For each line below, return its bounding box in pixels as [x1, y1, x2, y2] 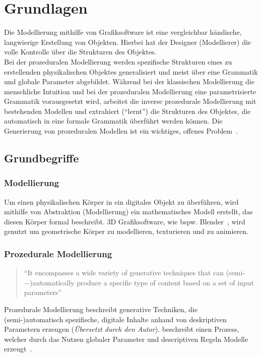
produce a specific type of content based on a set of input [77, 277, 254, 287]
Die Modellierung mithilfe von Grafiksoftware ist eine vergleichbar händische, [4, 27, 242, 37]
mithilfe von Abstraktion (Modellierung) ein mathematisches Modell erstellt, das [4, 206, 253, 217]
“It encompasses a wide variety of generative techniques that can [24, 267, 224, 278]
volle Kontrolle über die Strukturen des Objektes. [4, 46, 157, 57]
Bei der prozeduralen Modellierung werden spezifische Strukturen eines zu [4, 56, 232, 67]
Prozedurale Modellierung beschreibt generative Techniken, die [4, 304, 198, 315]
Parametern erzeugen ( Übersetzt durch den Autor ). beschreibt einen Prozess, [4, 324, 239, 334]
